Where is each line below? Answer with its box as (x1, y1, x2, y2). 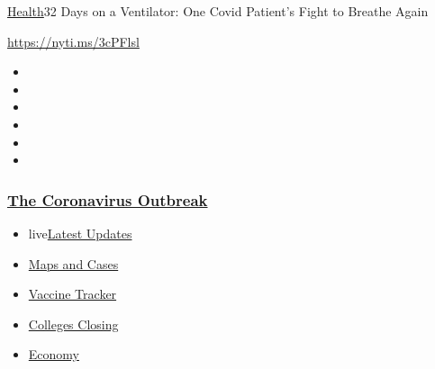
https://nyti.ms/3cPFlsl (7, 31, 140, 50)
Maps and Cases (28, 254, 119, 273)
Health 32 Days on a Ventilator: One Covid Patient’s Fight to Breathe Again (7, 2, 429, 20)
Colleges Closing (28, 314, 119, 333)
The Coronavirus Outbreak (7, 188, 208, 211)
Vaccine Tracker (28, 284, 117, 303)
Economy (28, 345, 79, 364)
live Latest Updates (28, 223, 132, 242)
